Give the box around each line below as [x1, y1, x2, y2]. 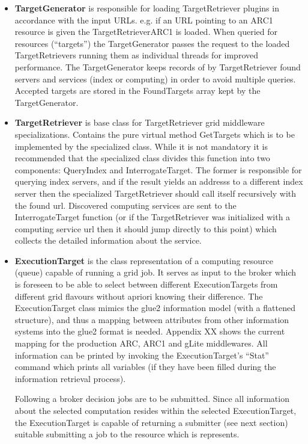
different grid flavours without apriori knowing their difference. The [14, 289, 263, 302]
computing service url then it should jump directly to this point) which [14, 222, 277, 235]
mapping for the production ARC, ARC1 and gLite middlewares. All [14, 337, 268, 350]
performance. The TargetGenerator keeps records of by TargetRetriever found [14, 60, 301, 73]
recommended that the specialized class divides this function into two [14, 152, 270, 164]
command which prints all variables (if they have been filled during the [14, 360, 276, 373]
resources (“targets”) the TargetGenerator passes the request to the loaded [14, 37, 290, 49]
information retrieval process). [14, 372, 126, 384]
